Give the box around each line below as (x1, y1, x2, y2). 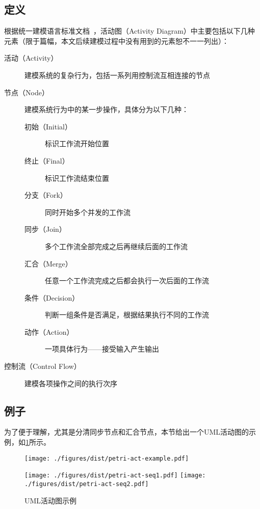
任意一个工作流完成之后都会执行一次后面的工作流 (45, 275, 209, 286)
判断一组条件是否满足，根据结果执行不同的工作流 (45, 309, 209, 320)
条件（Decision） (24, 292, 80, 303)
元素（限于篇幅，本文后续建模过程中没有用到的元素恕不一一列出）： (4, 35, 229, 46)
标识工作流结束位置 (45, 172, 109, 183)
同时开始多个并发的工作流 (45, 206, 131, 217)
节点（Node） (4, 87, 49, 97)
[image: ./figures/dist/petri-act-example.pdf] (24, 454, 189, 462)
